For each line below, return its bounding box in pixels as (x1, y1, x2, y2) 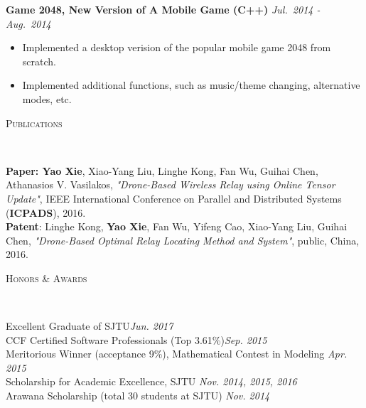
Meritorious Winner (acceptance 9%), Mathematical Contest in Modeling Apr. (6, 346, 348, 361)
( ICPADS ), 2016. (6, 205, 86, 220)
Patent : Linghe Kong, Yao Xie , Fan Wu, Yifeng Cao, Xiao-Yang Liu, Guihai (6, 219, 348, 234)
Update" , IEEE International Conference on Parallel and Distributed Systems (6, 190, 342, 205)
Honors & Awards (6, 270, 87, 285)
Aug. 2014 (6, 16, 51, 31)
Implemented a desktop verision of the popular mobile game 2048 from (22, 40, 331, 55)
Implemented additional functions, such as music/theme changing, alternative (22, 77, 360, 92)
